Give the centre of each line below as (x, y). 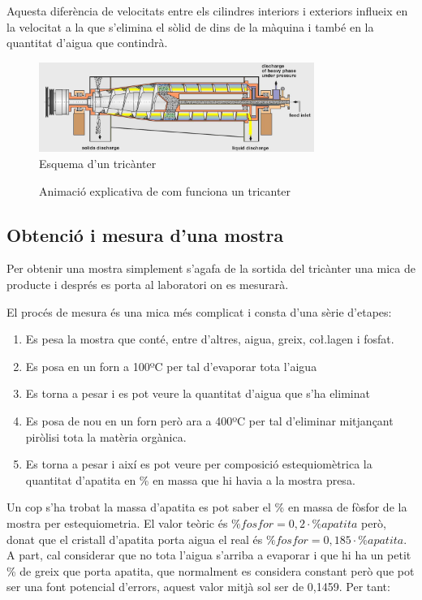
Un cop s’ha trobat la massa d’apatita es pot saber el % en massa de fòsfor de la (207, 507)
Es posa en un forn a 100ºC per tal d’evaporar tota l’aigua (171, 366)
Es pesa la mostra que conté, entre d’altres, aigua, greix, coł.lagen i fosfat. (210, 339)
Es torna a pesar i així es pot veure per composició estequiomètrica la (199, 464)
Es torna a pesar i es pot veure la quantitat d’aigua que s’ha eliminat (198, 393)
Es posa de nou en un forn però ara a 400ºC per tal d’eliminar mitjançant (209, 420)
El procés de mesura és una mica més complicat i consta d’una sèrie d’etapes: (199, 311)
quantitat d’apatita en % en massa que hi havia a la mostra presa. (190, 479)
